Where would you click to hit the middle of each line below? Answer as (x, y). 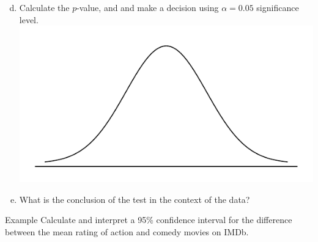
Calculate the (44, 7)
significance (278, 7)
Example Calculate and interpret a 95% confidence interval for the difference (149, 220)
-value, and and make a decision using (148, 7)
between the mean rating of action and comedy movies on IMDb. (127, 231)
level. (29, 19)
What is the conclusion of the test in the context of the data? (135, 199)
